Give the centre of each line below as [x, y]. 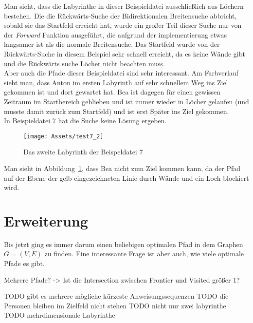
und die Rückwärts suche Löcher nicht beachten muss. [84, 63]
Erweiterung [46, 220]
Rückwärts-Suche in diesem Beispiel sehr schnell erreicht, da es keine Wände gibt [125, 53]
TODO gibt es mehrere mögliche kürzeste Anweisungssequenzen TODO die [116, 296]
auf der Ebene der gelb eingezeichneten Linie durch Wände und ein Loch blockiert [126, 178]
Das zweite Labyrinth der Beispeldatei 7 [83, 152]
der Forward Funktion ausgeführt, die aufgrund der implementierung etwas [116, 34]
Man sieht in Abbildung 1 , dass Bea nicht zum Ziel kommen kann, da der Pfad [122, 168]
